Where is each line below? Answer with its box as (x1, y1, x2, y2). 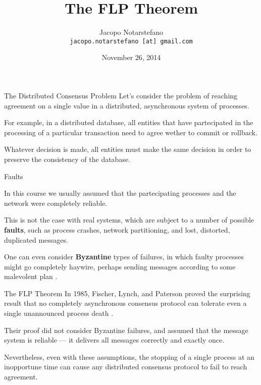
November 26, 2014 (101, 52, 161, 63)
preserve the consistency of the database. (4, 153, 131, 164)
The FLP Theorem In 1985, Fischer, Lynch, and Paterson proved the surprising (4, 288, 250, 298)
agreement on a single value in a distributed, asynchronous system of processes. (4, 100, 249, 111)
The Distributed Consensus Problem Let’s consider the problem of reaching (4, 90, 238, 100)
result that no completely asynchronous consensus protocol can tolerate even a (4, 298, 247, 308)
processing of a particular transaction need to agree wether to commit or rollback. (4, 127, 257, 137)
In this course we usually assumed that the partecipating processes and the (4, 188, 236, 198)
